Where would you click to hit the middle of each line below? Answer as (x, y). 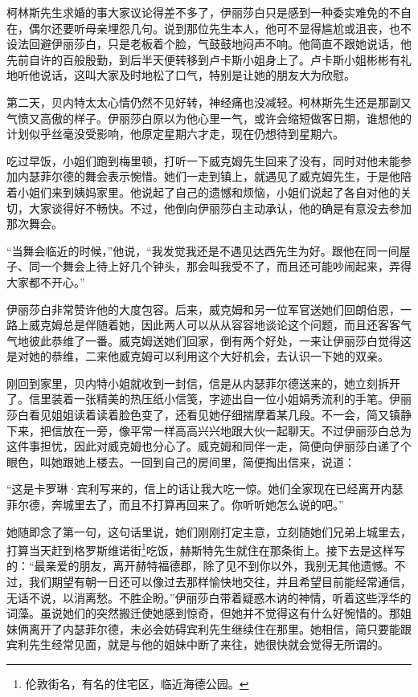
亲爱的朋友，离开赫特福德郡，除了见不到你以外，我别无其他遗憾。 (220, 566)
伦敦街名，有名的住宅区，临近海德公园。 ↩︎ (137, 684)
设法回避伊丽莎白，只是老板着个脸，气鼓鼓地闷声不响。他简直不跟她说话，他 (209, 44)
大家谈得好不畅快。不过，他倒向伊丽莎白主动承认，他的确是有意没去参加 (220, 208)
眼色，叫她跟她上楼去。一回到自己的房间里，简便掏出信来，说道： (181, 461)
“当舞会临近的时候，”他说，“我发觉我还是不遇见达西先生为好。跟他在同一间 (203, 250)
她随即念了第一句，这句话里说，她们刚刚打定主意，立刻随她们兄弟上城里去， (209, 531)
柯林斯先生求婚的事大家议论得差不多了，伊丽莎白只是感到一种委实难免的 (198, 12)
